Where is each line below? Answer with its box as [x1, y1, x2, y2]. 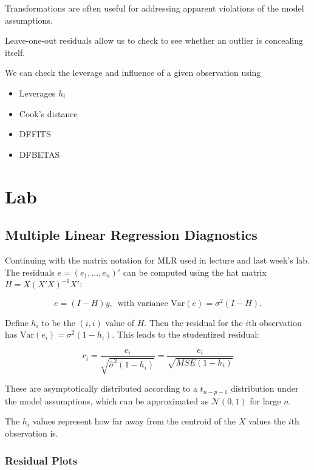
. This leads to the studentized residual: [112, 328, 259, 341]
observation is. [5, 427, 58, 440]
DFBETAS [19, 148, 60, 160]
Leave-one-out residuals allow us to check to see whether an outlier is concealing [5, 34, 304, 47]
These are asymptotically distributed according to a [5, 382, 197, 395]
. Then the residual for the [144, 316, 243, 329]
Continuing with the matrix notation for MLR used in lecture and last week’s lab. [5, 253, 310, 266]
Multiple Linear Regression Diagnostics [5, 225, 258, 244]
